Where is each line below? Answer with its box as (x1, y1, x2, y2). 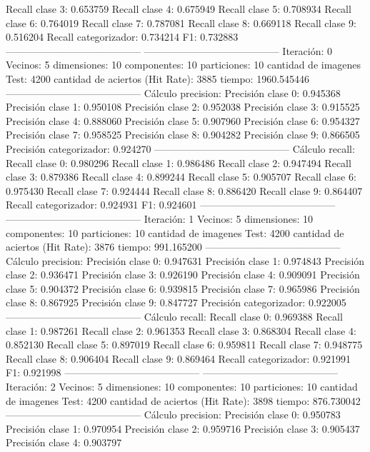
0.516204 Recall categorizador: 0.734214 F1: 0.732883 (6, 29, 239, 44)
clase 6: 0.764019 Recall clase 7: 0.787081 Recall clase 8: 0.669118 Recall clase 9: (6, 15, 356, 30)
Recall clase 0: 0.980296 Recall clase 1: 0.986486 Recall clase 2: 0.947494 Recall (6, 155, 351, 170)
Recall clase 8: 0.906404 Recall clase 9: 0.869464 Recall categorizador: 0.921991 (6, 351, 351, 366)
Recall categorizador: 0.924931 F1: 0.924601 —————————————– (6, 197, 336, 212)
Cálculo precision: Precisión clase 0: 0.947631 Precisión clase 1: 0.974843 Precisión (6, 253, 365, 268)
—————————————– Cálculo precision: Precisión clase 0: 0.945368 (6, 85, 341, 100)
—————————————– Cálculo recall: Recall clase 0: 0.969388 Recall (6, 309, 343, 324)
